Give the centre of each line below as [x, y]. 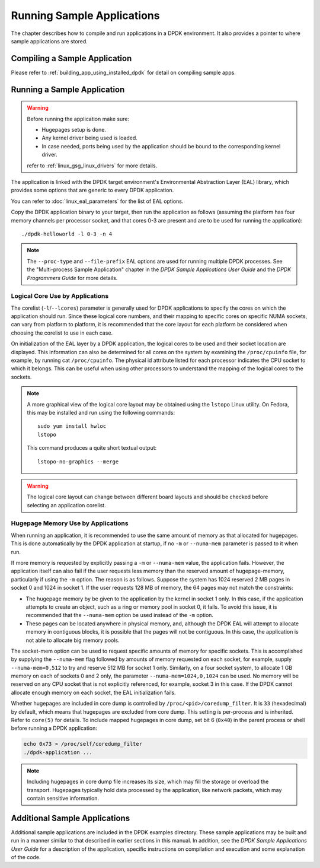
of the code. [26, 857]
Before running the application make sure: [78, 119]
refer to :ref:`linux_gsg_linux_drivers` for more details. [92, 166]
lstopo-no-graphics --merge [78, 462]
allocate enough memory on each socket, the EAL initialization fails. [93, 692]
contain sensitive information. [63, 798]
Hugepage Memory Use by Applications [70, 523]
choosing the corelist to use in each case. [62, 333]
